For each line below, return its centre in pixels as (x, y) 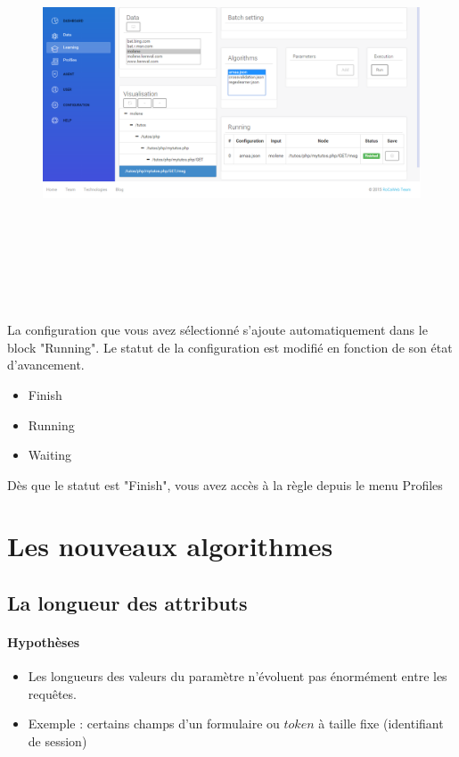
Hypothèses (44, 642)
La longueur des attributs (127, 603)
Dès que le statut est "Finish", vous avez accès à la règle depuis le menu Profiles (225, 484)
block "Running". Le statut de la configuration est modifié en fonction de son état (230, 347)
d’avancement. (46, 365)
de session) (57, 741)
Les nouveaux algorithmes (170, 546)
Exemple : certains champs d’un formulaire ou (154, 724)
